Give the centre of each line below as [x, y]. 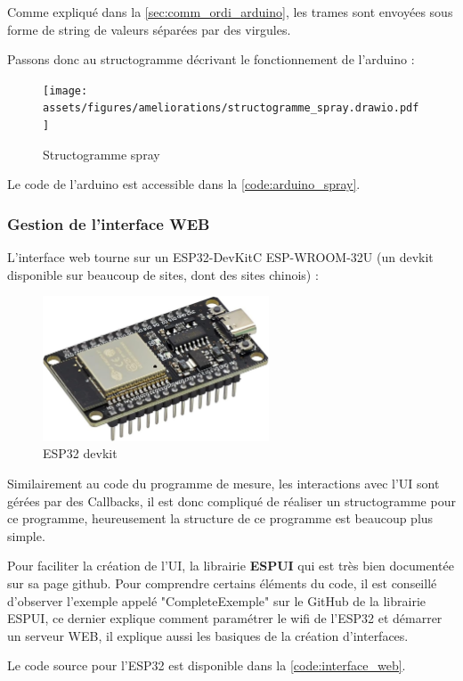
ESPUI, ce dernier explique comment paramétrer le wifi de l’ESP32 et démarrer [225, 618]
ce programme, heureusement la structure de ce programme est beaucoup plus [220, 518]
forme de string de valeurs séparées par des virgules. [149, 29]
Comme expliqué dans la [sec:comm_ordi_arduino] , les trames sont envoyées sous [230, 12]
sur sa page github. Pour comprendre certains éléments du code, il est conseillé [222, 583]
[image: [65, 90]
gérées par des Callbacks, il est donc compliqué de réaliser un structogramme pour [231, 500]
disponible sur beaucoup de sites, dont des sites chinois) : [163, 274]
